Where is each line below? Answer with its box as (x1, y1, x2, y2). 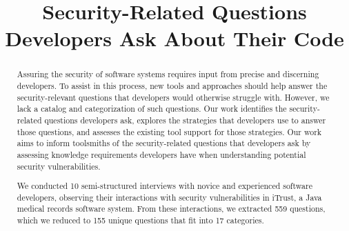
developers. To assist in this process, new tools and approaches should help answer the (17, 80, 328, 92)
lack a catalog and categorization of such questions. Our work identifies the (17, 103, 287, 114)
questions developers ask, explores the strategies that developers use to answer (44, 114, 326, 125)
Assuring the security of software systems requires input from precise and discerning (17, 68, 319, 80)
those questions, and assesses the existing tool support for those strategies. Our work (17, 125, 322, 137)
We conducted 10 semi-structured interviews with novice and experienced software (17, 180, 312, 192)
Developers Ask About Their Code (5, 24, 344, 52)
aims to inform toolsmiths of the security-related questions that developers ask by (17, 137, 311, 149)
